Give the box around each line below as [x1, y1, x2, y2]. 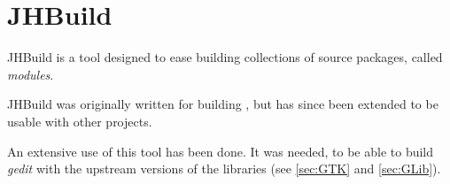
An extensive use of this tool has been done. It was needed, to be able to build [7, 142, 434, 160]
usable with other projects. [7, 111, 152, 130]
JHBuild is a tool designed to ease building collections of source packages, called [7, 48, 443, 66]
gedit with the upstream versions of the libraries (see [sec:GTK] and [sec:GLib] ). [7, 159, 441, 178]
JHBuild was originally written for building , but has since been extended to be [7, 95, 438, 113]
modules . [7, 65, 54, 83]
